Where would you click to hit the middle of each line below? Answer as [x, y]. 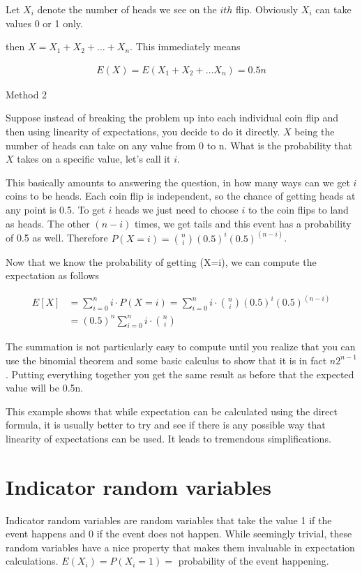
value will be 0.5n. [45, 388]
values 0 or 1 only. [44, 23]
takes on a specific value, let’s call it [94, 159]
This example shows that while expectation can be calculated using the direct [172, 411]
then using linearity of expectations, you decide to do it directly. [143, 131]
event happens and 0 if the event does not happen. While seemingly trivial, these [179, 534]
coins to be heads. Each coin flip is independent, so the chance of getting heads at [181, 196]
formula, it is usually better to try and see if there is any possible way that [166, 425]
